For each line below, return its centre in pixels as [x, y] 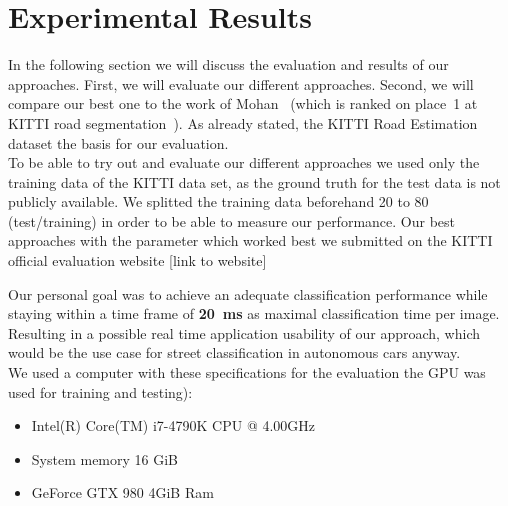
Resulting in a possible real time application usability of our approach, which [244, 332]
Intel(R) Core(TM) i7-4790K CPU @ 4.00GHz [173, 425]
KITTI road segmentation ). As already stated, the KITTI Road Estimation [243, 122]
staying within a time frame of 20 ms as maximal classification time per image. [254, 313]
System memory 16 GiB [105, 458]
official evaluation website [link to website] [137, 260]
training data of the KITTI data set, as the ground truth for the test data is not [254, 181]
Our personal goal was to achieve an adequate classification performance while [248, 293]
